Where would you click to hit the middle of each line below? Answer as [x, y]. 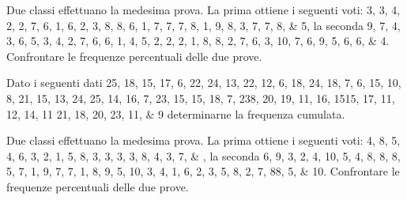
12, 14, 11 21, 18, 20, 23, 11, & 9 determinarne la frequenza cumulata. [176, 113]
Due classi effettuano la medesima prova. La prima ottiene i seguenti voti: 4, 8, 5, [203, 140]
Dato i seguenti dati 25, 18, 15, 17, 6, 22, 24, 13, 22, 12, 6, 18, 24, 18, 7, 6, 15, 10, [204, 83]
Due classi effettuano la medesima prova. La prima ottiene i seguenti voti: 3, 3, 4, [203, 9]
